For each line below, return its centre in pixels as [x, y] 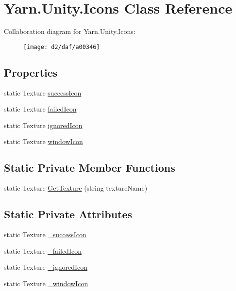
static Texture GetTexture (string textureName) [76, 188]
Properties [31, 72]
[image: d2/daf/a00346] [62, 47]
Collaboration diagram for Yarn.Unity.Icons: [70, 31]
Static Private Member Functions [90, 168]
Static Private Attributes [68, 214]
